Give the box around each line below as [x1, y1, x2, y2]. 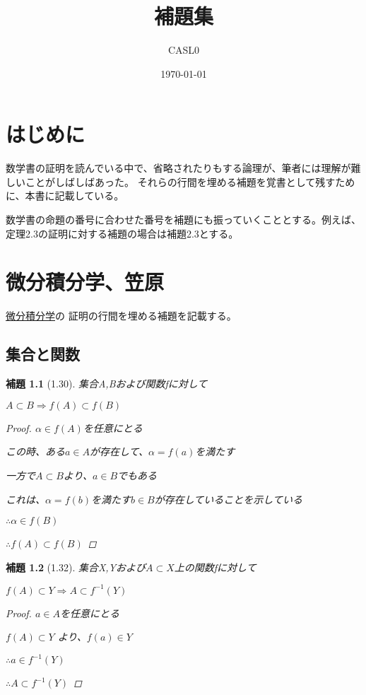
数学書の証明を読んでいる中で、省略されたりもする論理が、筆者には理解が [6, 160, 351, 175]
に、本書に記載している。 [6, 188, 124, 203]
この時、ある [6, 444, 65, 459]
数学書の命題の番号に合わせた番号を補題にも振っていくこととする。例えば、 [6, 212, 361, 227]
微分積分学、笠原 [6, 267, 165, 296]
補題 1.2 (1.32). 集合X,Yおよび [6, 559, 146, 574]
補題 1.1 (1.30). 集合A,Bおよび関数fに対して [6, 376, 208, 391]
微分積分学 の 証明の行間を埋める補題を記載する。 [6, 308, 237, 323]
